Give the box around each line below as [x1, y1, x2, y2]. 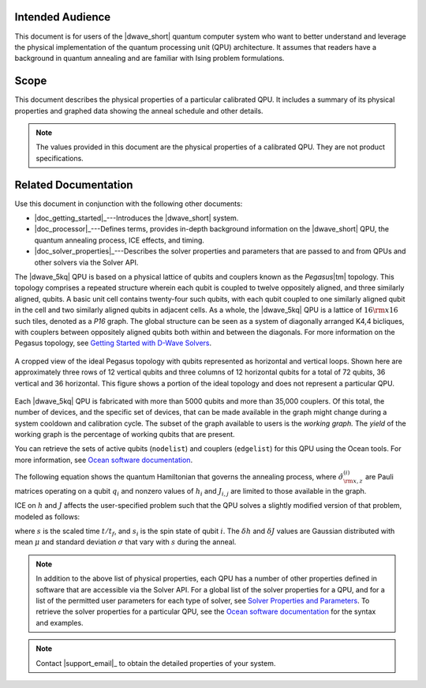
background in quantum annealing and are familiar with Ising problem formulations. [14, 54, 285, 63]
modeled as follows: [14, 512, 80, 521]
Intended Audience [14, 10, 111, 24]
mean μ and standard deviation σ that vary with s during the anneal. [14, 537, 237, 547]
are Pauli [364, 472, 394, 482]
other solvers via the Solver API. [34, 258, 139, 267]
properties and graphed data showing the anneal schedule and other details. [14, 106, 263, 115]
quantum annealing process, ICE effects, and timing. [34, 235, 205, 245]
